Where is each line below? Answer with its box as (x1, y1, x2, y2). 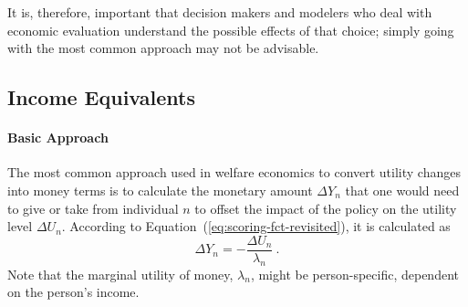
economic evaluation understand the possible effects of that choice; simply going (7, 20, 454, 39)
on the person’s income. (7, 282, 140, 302)
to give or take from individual (7, 198, 179, 217)
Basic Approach (7, 128, 109, 147)
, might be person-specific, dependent (250, 264, 459, 283)
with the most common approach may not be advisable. (7, 38, 319, 58)
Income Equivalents (7, 83, 195, 111)
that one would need (345, 180, 460, 199)
